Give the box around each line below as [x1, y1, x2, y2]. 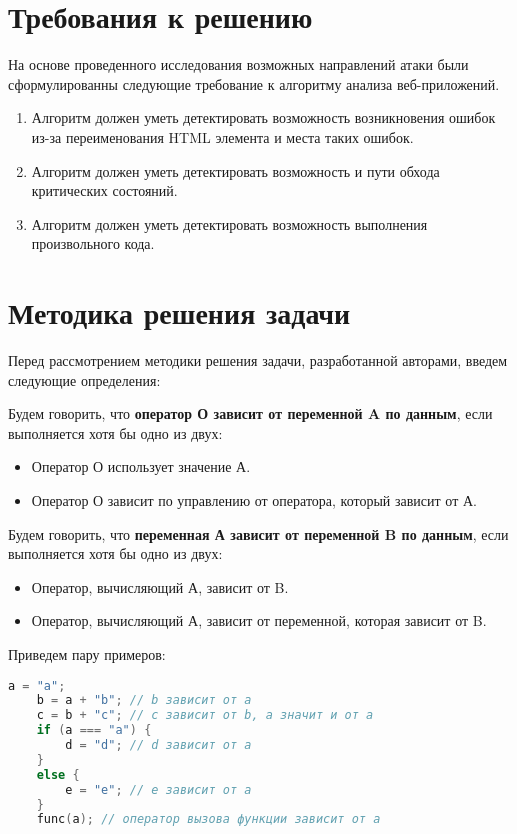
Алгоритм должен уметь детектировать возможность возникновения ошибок [31, 107, 496, 128]
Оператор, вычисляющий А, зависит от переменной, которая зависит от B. [31, 610, 487, 631]
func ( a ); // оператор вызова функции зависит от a [36, 812, 381, 827]
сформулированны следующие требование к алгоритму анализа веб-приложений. [8, 73, 500, 94]
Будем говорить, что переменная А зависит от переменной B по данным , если [8, 523, 509, 544]
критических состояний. [31, 180, 178, 201]
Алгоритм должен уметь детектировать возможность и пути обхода [31, 160, 440, 181]
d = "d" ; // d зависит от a [65, 738, 252, 753]
